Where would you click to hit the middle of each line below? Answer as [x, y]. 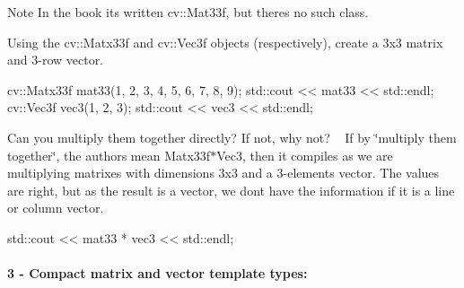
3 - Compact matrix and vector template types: [158, 273]
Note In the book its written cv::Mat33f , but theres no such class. [188, 12]
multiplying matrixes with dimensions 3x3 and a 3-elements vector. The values [223, 173]
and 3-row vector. [56, 60]
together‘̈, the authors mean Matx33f [109, 155]
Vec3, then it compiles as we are [305, 155]
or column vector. [56, 208]
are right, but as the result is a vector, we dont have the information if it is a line [231, 190]
